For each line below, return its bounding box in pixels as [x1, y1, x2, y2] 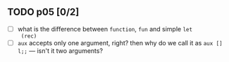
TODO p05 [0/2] [7, 6, 80, 18]
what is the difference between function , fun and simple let [17, 24, 192, 33]
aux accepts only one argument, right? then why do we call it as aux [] [17, 38, 223, 47]
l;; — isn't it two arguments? [17, 46, 104, 55]
